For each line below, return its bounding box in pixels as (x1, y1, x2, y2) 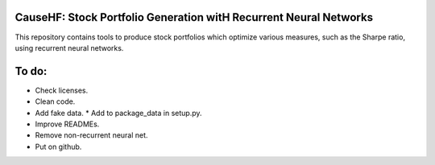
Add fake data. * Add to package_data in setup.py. (35, 108, 202, 118)
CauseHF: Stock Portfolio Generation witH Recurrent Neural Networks (14, 10, 374, 24)
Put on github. (35, 142, 82, 151)
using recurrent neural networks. (14, 43, 124, 52)
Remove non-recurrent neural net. (35, 130, 148, 140)
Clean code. (35, 97, 76, 106)
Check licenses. (35, 85, 89, 95)
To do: (14, 64, 48, 78)
